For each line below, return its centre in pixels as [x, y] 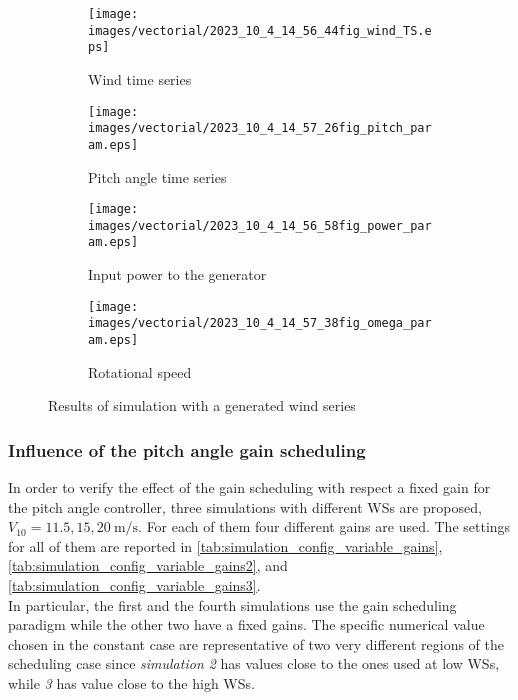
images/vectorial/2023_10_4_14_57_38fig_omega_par [260, 323]
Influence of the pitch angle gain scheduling [187, 449]
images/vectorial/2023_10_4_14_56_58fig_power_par [260, 225]
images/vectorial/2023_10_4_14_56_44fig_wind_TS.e [260, 30]
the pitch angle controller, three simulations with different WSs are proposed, [245, 506]
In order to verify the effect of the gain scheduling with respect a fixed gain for [249, 487]
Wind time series [140, 78]
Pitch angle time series [157, 176]
